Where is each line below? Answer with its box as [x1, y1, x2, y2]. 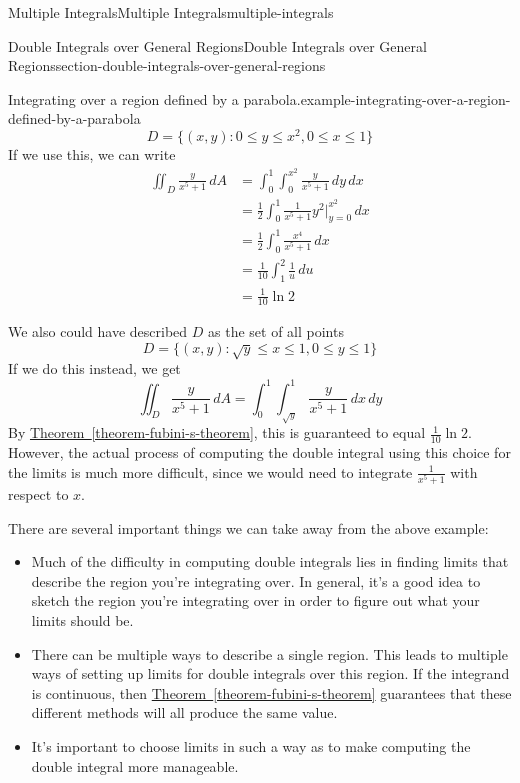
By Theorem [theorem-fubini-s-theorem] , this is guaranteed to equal [8, 422, 426, 443]
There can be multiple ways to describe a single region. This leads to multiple [31, 643, 508, 664]
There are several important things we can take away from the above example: [8, 517, 489, 538]
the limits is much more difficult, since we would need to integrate [8, 461, 413, 482]
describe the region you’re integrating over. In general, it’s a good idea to [31, 570, 481, 591]
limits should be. [31, 609, 134, 630]
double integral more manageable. [31, 755, 239, 776]
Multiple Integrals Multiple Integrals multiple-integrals [8, 2, 334, 22]
